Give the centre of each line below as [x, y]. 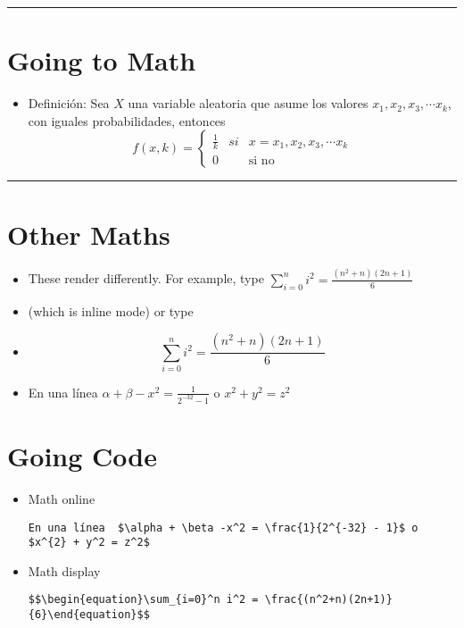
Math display [64, 570]
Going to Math [102, 60]
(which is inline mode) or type [111, 310]
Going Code [82, 455]
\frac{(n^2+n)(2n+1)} [328, 600]
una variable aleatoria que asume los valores [248, 103]
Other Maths [89, 234]
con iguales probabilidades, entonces [127, 120]
